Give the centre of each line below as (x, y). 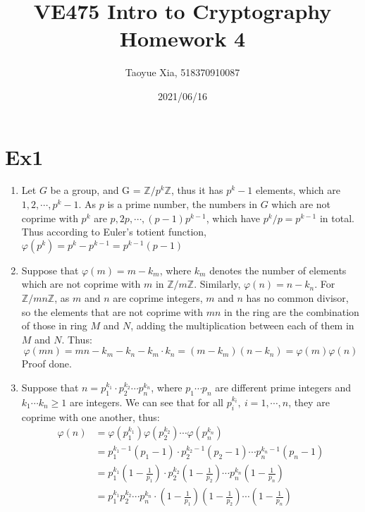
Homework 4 (182, 38)
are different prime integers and (283, 387)
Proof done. (47, 364)
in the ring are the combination (292, 311)
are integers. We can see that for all (146, 402)
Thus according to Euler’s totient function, (114, 232)
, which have (233, 218)
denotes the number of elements (278, 270)
